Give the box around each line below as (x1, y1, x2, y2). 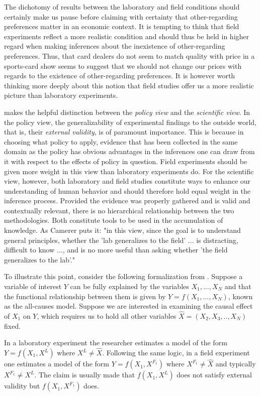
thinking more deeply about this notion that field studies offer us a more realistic (4, 80, 254, 90)
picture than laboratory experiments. (4, 90, 118, 100)
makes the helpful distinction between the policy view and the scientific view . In (4, 106, 250, 117)
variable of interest (4, 281, 62, 292)
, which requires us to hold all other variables (37, 311, 177, 321)
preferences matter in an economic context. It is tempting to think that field (4, 21, 239, 32)
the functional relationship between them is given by (4, 291, 166, 301)
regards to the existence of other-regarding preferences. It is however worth (4, 70, 235, 81)
